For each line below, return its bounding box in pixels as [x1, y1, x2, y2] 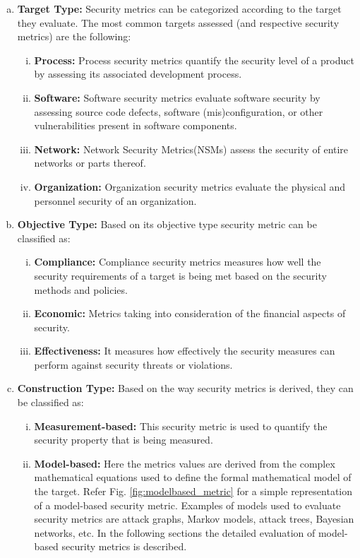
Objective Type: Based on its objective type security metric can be [17, 217, 317, 232]
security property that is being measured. [34, 432, 213, 447]
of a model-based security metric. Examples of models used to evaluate [34, 497, 341, 512]
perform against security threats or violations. [34, 357, 233, 372]
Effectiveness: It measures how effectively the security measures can [34, 343, 335, 358]
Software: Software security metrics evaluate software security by [34, 90, 320, 105]
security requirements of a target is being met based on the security [34, 268, 327, 283]
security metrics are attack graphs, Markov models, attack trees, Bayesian [34, 511, 354, 526]
